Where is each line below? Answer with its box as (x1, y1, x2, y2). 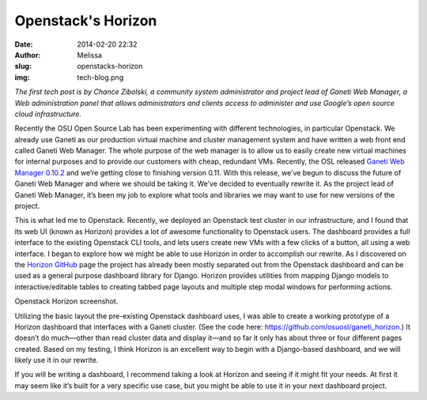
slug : (14, 62, 32, 71)
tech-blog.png (77, 72, 124, 82)
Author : (14, 50, 41, 59)
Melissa (77, 50, 103, 59)
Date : (14, 40, 33, 49)
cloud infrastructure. (14, 109, 82, 119)
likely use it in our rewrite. (14, 356, 99, 365)
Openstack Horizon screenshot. (14, 296, 119, 306)
